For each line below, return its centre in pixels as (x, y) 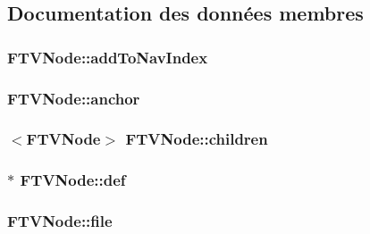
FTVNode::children (197, 139)
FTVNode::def (73, 180)
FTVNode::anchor (74, 98)
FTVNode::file (60, 221)
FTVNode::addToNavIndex (108, 57)
